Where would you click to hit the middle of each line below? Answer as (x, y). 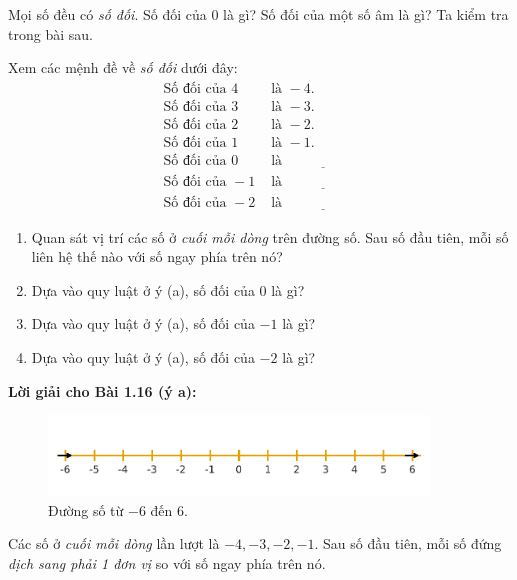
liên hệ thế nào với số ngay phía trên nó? (157, 256)
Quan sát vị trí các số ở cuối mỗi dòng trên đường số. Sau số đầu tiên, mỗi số (270, 236)
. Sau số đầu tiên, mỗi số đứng (408, 543)
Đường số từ (86, 509)
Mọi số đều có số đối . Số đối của (107, 14)
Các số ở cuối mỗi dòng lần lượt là (114, 543)
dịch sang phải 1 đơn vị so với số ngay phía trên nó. (167, 562)
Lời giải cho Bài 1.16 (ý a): (102, 390)
